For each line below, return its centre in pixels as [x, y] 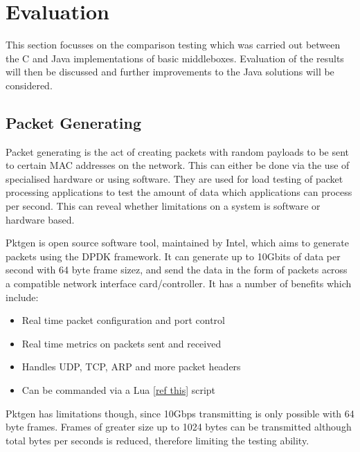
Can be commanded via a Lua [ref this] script [119, 390]
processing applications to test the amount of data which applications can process [179, 192]
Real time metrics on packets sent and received [121, 343]
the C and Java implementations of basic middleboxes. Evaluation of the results [175, 58]
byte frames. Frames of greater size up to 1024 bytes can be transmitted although [179, 427]
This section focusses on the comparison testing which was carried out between [173, 45]
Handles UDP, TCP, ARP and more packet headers [131, 367]
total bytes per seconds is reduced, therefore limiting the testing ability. [157, 440]
